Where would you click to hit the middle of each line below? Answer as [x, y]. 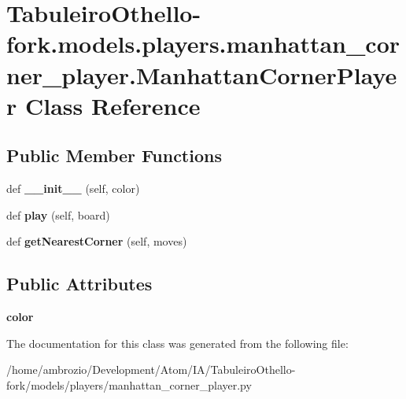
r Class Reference [103, 105]
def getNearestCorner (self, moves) [97, 241]
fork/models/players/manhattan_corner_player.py [129, 384]
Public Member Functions [114, 155]
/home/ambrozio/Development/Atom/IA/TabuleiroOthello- [151, 369]
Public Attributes [79, 284]
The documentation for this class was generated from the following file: [177, 343]
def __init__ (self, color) [73, 188]
